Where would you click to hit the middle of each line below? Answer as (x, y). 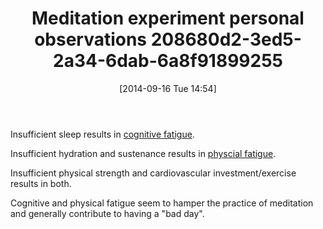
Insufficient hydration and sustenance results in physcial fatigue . (143, 153)
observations (91, 39)
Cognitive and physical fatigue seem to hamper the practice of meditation (162, 203)
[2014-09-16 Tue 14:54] (168, 88)
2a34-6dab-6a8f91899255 (168, 61)
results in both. (41, 183)
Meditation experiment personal (168, 18)
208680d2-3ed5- (226, 39)
